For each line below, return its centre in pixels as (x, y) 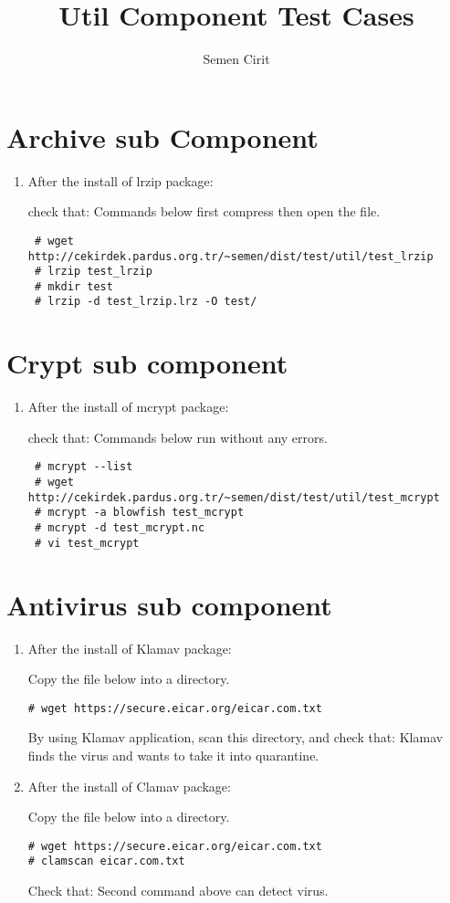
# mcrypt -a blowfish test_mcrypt (139, 513)
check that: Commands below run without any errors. (178, 437)
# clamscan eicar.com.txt (106, 861)
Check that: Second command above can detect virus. (178, 891)
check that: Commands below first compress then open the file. (204, 211)
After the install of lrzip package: (120, 180)
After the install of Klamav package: (130, 648)
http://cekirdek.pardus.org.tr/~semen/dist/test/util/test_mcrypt (234, 497)
